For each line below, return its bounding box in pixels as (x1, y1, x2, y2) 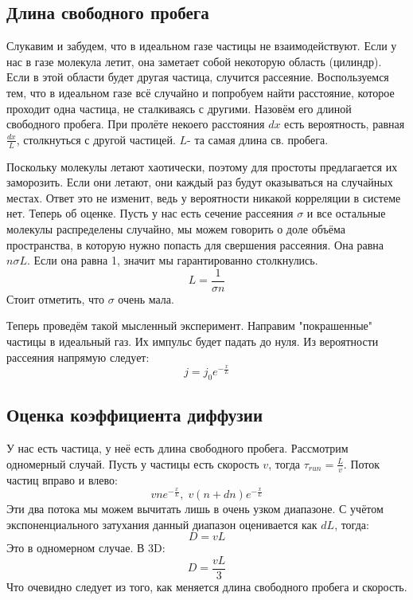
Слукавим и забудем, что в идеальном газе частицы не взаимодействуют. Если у (6, 37, 397, 54)
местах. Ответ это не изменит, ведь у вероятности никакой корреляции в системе (6, 189, 401, 206)
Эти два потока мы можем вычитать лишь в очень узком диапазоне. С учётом (6, 500, 384, 517)
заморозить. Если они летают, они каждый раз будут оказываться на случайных (6, 174, 393, 190)
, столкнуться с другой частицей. (16, 131, 176, 147)
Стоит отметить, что (6, 290, 105, 307)
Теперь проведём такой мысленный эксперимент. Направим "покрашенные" (6, 317, 373, 334)
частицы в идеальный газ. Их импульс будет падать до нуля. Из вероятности (6, 333, 379, 349)
